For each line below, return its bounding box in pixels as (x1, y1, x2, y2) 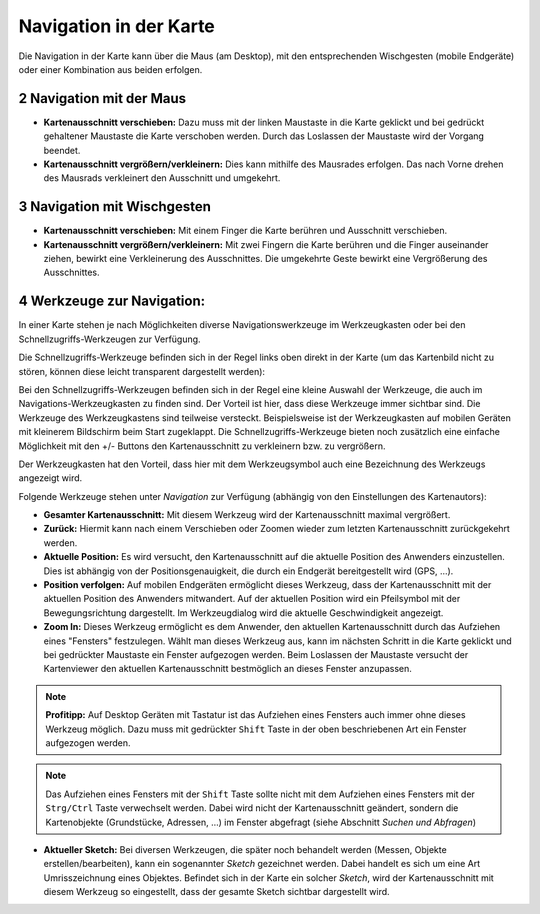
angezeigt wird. (18, 472, 83, 484)
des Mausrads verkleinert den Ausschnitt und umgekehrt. (43, 172, 281, 184)
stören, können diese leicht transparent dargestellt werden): (18, 365, 265, 377)
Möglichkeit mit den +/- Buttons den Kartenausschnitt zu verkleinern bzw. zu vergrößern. (18, 440, 386, 452)
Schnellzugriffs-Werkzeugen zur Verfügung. (18, 333, 201, 345)
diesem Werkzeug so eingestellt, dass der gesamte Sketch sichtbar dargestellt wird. (43, 886, 390, 898)
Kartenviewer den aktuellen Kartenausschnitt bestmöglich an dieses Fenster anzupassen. (43, 663, 412, 675)
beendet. (43, 144, 81, 156)
